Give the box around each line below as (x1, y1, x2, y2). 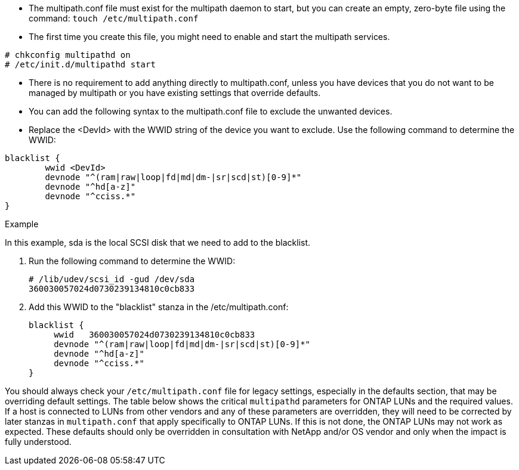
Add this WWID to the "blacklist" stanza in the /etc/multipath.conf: (29, 302, 289, 312)
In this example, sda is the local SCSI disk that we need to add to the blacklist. (5, 237, 311, 248)
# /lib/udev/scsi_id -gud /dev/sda (29, 274, 195, 284)
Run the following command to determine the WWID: (29, 256, 236, 266)
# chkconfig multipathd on (5, 50, 131, 60)
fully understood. (5, 437, 72, 447)
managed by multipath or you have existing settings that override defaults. (29, 88, 321, 98)
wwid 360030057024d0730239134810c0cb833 (54, 330, 255, 339)
